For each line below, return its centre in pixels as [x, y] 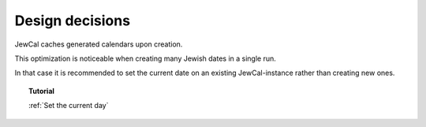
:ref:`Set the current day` [69, 106]
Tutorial [42, 91]
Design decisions [72, 21]
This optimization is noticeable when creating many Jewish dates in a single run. [145, 58]
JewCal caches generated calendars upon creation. [99, 44]
